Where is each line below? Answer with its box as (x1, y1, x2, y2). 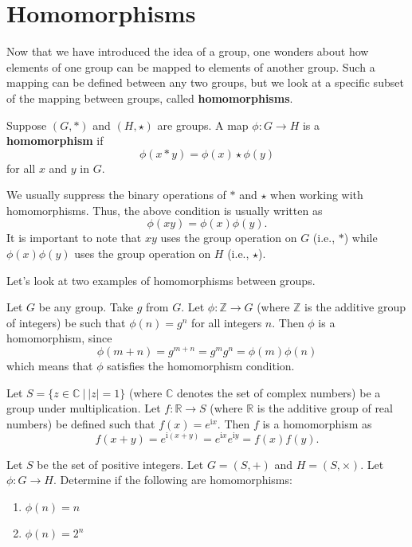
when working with (270, 186, 363, 203)
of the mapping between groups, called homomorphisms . (6, 89, 293, 106)
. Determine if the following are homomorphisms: (53, 471, 292, 488)
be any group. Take (38, 299, 134, 315)
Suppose (6, 116, 47, 133)
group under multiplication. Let (6, 400, 161, 416)
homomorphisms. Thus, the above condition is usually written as (6, 201, 323, 218)
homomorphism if (6, 132, 104, 149)
